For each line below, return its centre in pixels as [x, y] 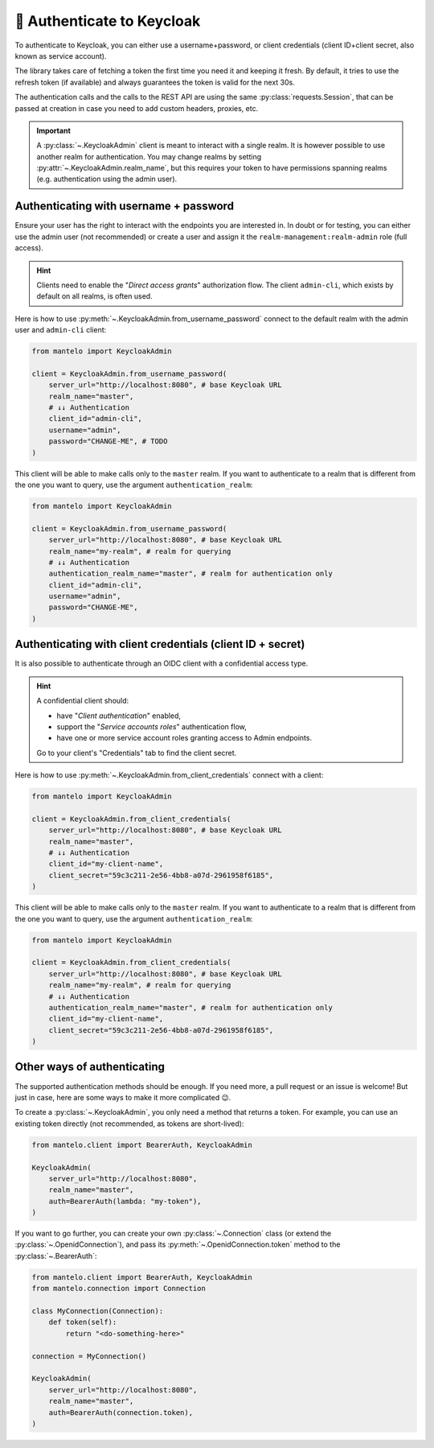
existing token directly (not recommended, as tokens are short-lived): [129, 1124]
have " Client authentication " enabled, [119, 716]
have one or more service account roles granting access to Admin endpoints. [184, 738]
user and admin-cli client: [61, 330]
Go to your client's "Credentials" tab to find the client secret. [137, 753]
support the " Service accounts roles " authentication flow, [151, 726]
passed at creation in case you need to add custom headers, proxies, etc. [137, 108]
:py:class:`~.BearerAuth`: [56, 1256]
